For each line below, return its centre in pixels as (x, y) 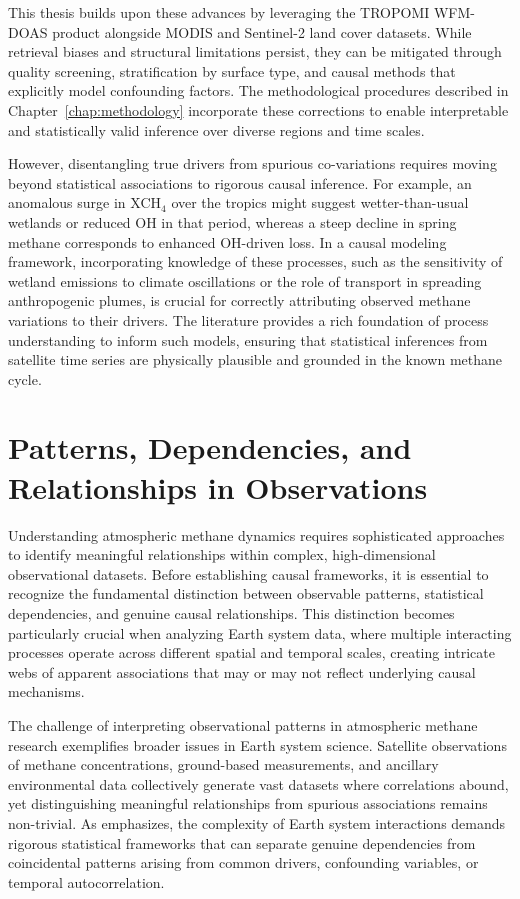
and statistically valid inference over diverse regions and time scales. (216, 129)
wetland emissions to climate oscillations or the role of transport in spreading (245, 280)
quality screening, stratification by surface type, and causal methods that (232, 70)
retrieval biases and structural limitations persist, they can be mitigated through (255, 51)
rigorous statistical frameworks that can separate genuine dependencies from (242, 842)
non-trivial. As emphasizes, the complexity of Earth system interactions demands (257, 822)
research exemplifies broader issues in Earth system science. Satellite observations (257, 744)
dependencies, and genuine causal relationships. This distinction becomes (231, 612)
